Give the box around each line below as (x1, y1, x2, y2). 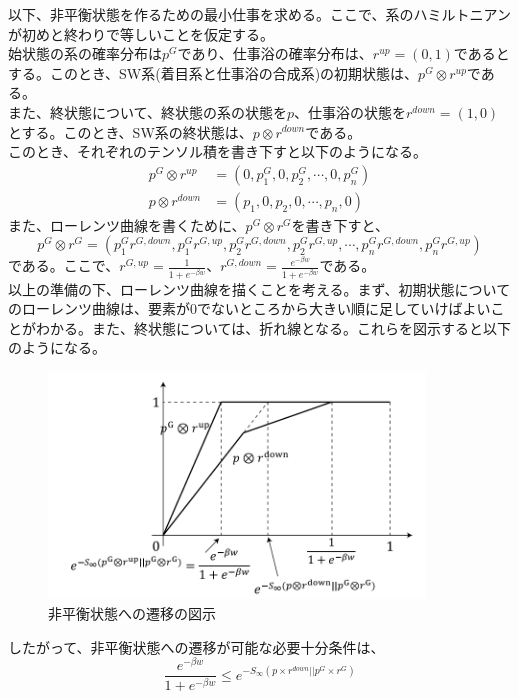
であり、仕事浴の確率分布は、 (177, 43, 373, 64)
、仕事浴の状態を (293, 101, 406, 122)
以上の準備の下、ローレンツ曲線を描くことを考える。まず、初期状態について (8, 278, 511, 299)
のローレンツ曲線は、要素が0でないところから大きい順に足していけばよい (8, 298, 491, 319)
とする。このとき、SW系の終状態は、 (8, 121, 253, 142)
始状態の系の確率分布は (8, 43, 162, 64)
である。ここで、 (8, 255, 120, 276)
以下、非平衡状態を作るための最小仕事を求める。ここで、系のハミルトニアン (8, 4, 511, 24)
